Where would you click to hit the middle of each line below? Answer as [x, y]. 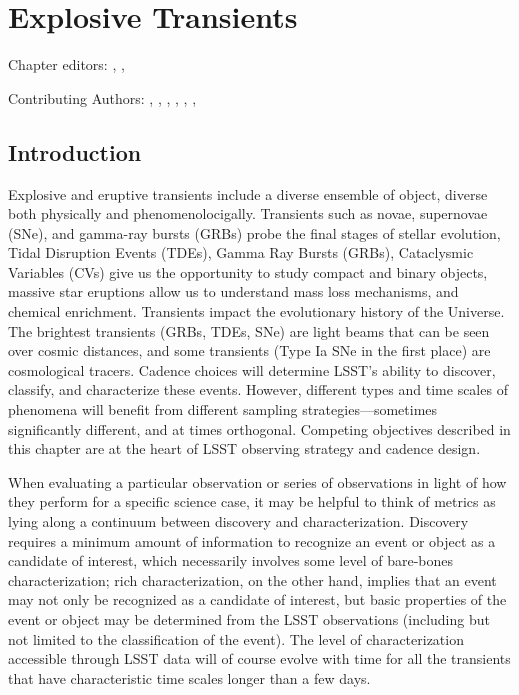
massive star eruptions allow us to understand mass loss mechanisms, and [233, 291]
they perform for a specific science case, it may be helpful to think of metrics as [252, 501]
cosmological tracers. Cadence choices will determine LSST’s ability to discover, [252, 369]
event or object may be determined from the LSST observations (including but [249, 618]
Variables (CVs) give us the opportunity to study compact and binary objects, [248, 271]
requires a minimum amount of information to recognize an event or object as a [252, 540]
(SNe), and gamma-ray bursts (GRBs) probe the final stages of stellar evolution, [254, 232]
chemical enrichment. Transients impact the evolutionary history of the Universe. [256, 311]
